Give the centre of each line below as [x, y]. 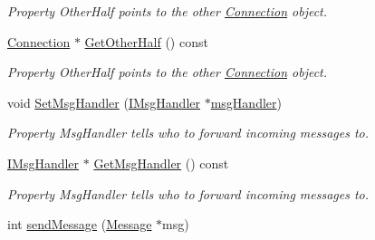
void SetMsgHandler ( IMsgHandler [104, 102]
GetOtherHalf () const [146, 41]
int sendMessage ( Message [80, 224]
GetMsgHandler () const [161, 163]
